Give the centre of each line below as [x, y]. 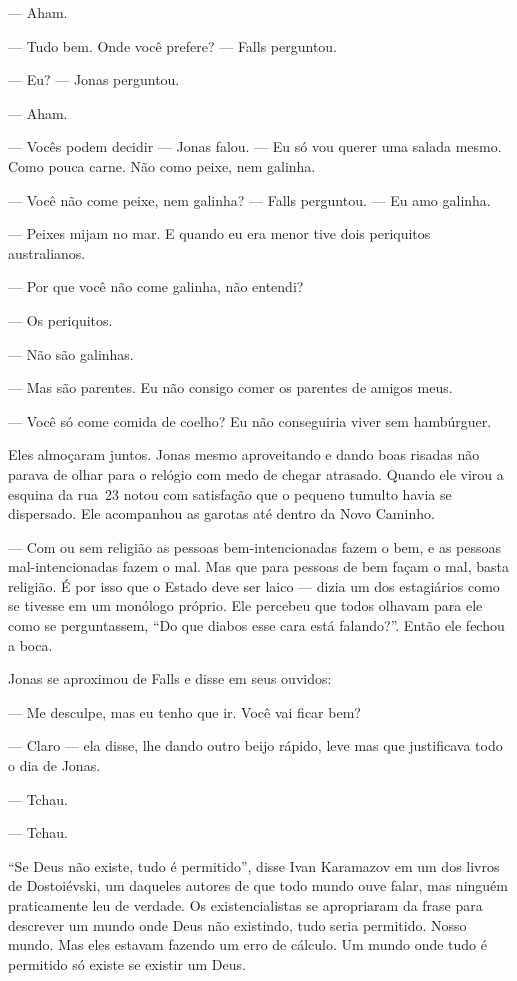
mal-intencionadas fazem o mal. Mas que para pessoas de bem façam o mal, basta [258, 566]
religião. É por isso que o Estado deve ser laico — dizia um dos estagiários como [254, 585]
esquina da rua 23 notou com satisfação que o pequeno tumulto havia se [230, 493]
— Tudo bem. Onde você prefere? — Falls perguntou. [173, 45]
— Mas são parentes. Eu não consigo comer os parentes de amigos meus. [230, 387]
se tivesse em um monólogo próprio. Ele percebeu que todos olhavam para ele [245, 605]
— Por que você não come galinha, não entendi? [156, 286]
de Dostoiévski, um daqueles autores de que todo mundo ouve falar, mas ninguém [258, 885]
